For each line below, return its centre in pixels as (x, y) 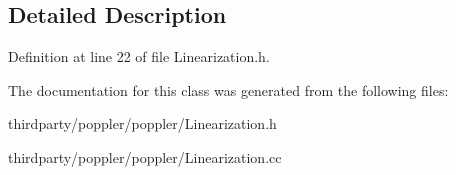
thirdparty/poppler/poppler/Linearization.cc (145, 156)
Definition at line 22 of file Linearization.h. (139, 56)
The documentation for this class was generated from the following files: (228, 89)
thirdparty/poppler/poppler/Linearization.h (142, 123)
